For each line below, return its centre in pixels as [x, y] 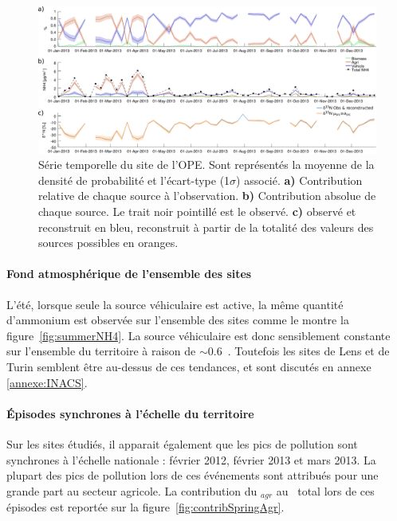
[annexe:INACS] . [47, 382]
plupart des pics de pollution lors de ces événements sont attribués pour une [193, 475]
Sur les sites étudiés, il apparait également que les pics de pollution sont [182, 443]
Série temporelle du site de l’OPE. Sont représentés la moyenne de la [206, 165]
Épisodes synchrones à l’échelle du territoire [130, 413]
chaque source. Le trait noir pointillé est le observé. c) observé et [197, 212]
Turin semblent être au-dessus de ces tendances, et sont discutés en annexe [189, 366]
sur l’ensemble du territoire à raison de [101, 351]
